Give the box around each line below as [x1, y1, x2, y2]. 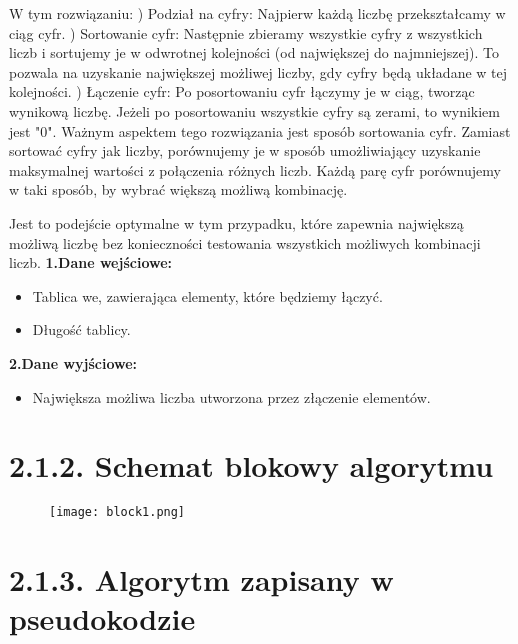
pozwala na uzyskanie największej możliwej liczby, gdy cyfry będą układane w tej [9, 61, 508, 82]
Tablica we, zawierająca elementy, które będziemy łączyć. [32, 285, 383, 306]
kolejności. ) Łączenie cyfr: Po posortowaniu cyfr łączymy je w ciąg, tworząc [9, 81, 475, 102]
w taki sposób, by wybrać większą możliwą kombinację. [9, 179, 348, 200]
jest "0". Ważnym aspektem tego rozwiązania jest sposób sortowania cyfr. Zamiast [9, 120, 511, 141]
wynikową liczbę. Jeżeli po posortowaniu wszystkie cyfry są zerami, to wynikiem [9, 100, 500, 121]
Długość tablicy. [32, 319, 131, 340]
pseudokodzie [9, 598, 196, 639]
